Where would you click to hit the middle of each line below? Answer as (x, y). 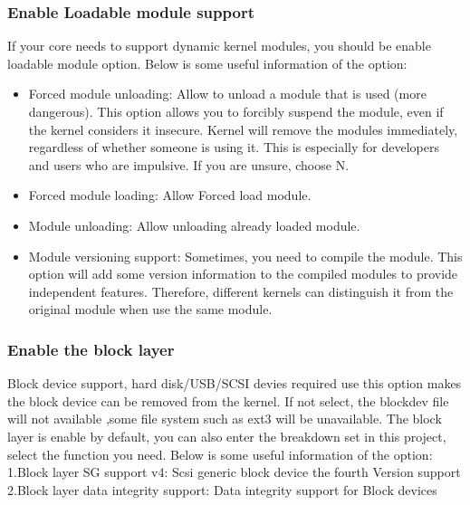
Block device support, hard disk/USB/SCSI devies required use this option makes (235, 383)
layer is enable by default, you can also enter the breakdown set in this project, (227, 436)
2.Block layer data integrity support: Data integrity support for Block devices (222, 489)
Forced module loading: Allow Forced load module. (170, 195)
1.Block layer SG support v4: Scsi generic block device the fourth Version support (234, 472)
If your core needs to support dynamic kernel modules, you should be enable (219, 46)
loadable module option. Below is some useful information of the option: (207, 63)
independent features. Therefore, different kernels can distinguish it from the (241, 291)
